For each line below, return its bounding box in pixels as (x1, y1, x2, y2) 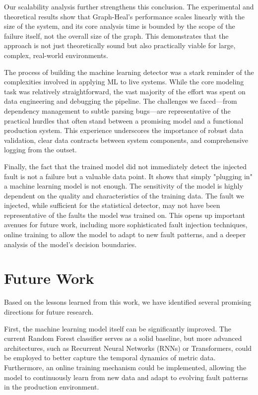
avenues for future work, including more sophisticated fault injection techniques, (4, 219, 248, 230)
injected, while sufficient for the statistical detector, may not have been (4, 200, 220, 210)
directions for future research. (4, 306, 94, 317)
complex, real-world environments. (4, 50, 108, 60)
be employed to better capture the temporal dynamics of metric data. (4, 352, 216, 363)
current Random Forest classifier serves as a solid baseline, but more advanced (4, 333, 242, 343)
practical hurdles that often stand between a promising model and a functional (4, 115, 244, 126)
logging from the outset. (4, 144, 77, 155)
